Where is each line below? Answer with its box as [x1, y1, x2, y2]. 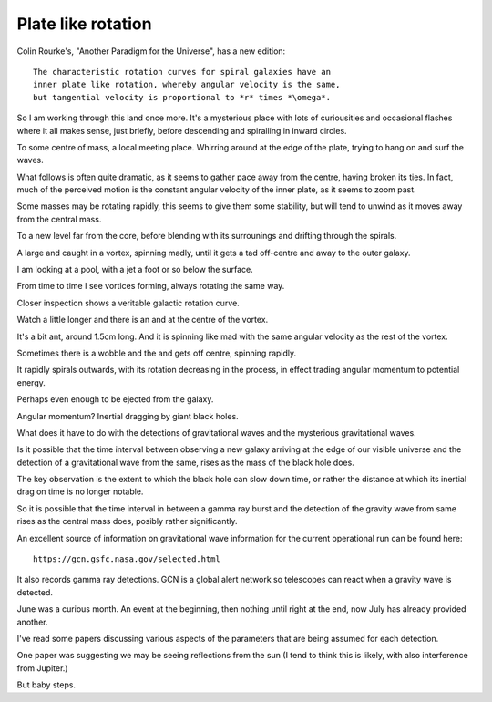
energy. [16, 377, 46, 387]
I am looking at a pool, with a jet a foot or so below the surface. [16, 264, 254, 275]
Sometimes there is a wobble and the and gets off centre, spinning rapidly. [16, 347, 297, 358]
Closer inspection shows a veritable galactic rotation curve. [16, 297, 241, 308]
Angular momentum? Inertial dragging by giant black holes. [16, 410, 239, 421]
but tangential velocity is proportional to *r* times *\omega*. [33, 92, 332, 102]
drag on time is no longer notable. [16, 486, 144, 497]
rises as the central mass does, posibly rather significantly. [16, 516, 238, 527]
